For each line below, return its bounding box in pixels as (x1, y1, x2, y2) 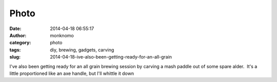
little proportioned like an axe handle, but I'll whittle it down (9, 70, 134, 76)
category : (9, 40, 31, 46)
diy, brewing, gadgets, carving (50, 46, 114, 53)
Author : (9, 32, 27, 38)
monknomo (50, 32, 74, 38)
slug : (9, 54, 21, 60)
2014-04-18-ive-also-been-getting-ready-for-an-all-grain (50, 54, 172, 60)
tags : (9, 46, 21, 53)
